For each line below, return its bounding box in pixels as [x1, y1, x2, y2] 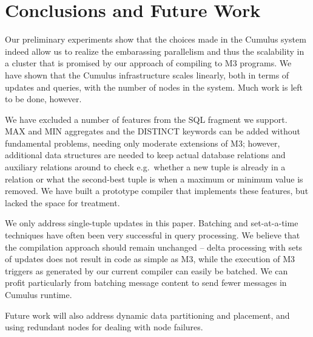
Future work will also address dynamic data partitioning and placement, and [5, 308, 290, 321]
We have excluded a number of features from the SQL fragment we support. [5, 113, 288, 125]
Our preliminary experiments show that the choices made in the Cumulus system [5, 33, 306, 46]
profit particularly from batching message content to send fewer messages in [5, 276, 287, 289]
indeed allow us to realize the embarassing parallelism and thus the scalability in [5, 44, 305, 57]
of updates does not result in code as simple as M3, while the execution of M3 [5, 252, 295, 265]
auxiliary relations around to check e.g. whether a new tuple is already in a [5, 161, 286, 173]
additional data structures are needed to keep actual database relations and [5, 148, 286, 161]
